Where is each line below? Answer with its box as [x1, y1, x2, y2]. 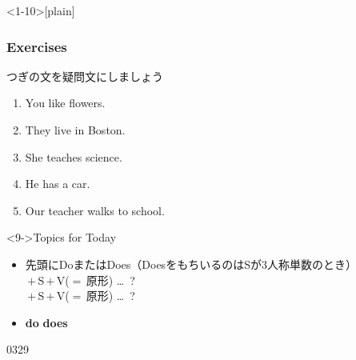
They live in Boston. [25, 122, 126, 138]
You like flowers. [25, 94, 106, 111]
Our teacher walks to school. [25, 202, 165, 218]
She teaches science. [25, 148, 122, 165]
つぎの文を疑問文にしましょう [6, 67, 163, 84]
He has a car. [25, 175, 90, 192]
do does [25, 314, 68, 330]
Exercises [6, 36, 67, 56]
